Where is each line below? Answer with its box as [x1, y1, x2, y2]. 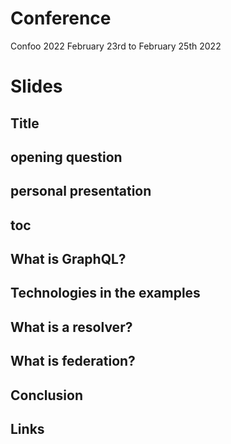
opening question [10, 148, 123, 166]
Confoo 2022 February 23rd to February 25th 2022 [10, 40, 222, 52]
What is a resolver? [10, 318, 133, 336]
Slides [10, 75, 63, 98]
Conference [10, 7, 112, 30]
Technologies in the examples [10, 285, 201, 302]
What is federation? [10, 353, 136, 370]
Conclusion [10, 387, 84, 404]
